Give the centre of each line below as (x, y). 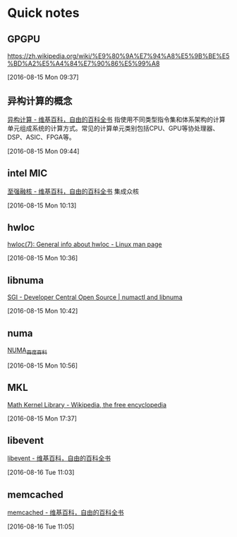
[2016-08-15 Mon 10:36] (43, 258)
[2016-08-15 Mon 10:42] (43, 311)
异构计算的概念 (40, 101)
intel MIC (28, 173)
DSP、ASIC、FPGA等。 (41, 137)
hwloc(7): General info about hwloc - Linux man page (85, 244)
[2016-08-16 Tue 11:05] (41, 526)
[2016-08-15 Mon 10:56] (43, 366)
